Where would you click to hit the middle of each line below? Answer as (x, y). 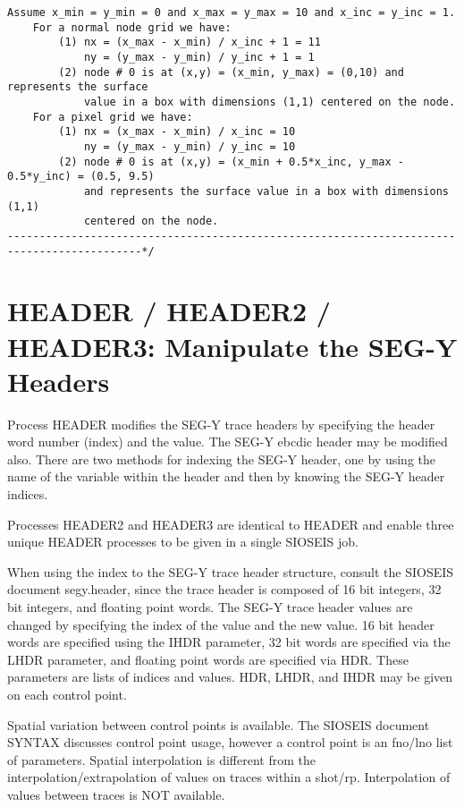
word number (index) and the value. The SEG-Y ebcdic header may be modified (228, 442)
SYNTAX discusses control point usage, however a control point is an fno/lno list (230, 742)
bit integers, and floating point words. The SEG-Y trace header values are (210, 607)
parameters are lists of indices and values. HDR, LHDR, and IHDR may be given (230, 677)
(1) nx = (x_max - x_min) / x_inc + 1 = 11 (190, 42)
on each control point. (67, 694)
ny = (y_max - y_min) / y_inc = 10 (190, 146)
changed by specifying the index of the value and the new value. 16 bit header (221, 624)
